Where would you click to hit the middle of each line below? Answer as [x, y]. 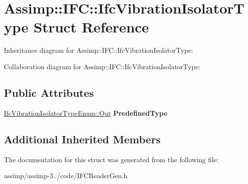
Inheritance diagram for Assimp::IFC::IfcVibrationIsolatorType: [99, 50]
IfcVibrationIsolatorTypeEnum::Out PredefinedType [86, 113]
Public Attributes [49, 92]
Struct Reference [91, 27]
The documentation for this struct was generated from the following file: [111, 159]
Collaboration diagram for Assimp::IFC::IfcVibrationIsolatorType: [102, 66]
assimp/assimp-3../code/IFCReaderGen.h [66, 176]
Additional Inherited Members [82, 139]
